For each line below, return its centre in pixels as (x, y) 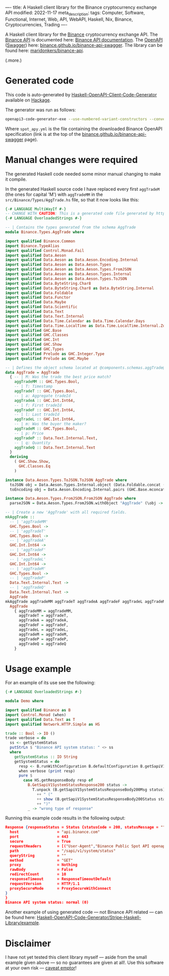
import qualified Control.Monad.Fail (45, 250)
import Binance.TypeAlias (32, 246)
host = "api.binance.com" (55, 832)
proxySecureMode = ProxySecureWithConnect (61, 888)
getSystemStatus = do (37, 761)
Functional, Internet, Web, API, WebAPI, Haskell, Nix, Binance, (69, 19)
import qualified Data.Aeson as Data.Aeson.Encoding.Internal (72, 260)
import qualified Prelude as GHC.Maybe (47, 358)
